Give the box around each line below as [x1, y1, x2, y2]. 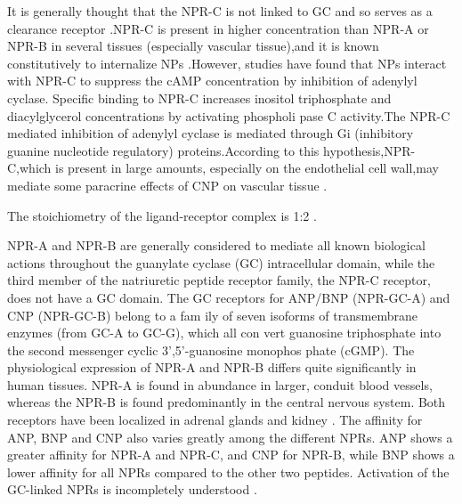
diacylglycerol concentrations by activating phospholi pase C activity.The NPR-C [7, 106, 450, 125]
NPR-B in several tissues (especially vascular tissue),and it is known [7, 37, 379, 55]
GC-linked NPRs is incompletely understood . [7, 480, 257, 499]
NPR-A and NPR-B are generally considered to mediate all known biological [7, 236, 426, 255]
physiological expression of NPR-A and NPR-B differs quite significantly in [7, 358, 417, 377]
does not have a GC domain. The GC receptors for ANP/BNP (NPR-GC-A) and [7, 288, 450, 306]
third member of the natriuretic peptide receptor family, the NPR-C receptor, [7, 271, 431, 289]
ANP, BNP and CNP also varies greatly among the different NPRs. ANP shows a [7, 427, 453, 446]
